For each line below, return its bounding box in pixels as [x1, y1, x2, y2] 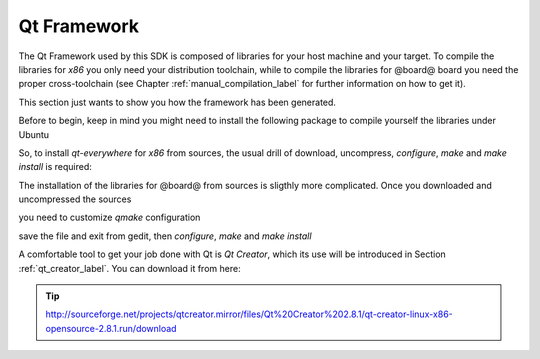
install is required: [18, 161, 92, 173]
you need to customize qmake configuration [18, 211, 201, 224]
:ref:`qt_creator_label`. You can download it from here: [18, 262, 241, 274]
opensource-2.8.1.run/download [45, 322, 177, 334]
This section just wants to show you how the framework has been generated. [18, 96, 337, 108]
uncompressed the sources [18, 193, 132, 205]
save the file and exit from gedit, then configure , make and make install [18, 230, 312, 242]
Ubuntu [18, 128, 50, 140]
